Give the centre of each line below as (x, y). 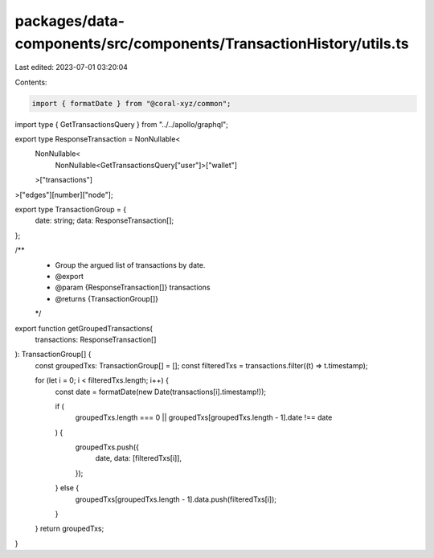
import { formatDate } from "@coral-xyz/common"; (131, 103)
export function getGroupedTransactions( (84, 328)
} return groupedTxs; (70, 529)
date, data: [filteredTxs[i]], (139, 458)
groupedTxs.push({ (107, 447)
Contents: (31, 82)
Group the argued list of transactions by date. (130, 265)
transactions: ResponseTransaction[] (96, 339)
